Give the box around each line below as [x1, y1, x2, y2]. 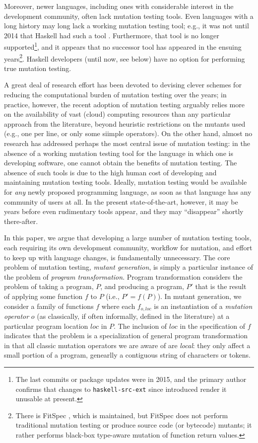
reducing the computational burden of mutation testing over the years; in [4, 89, 227, 100]
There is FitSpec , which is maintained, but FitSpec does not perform [15, 410, 228, 420]
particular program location [4, 320, 88, 331]
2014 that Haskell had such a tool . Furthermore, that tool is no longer [4, 30, 219, 40]
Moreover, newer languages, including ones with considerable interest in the [4, 1, 234, 11]
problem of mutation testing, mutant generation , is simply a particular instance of [4, 262, 253, 272]
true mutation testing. [4, 63, 71, 73]
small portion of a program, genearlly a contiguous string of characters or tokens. [4, 350, 251, 360]
